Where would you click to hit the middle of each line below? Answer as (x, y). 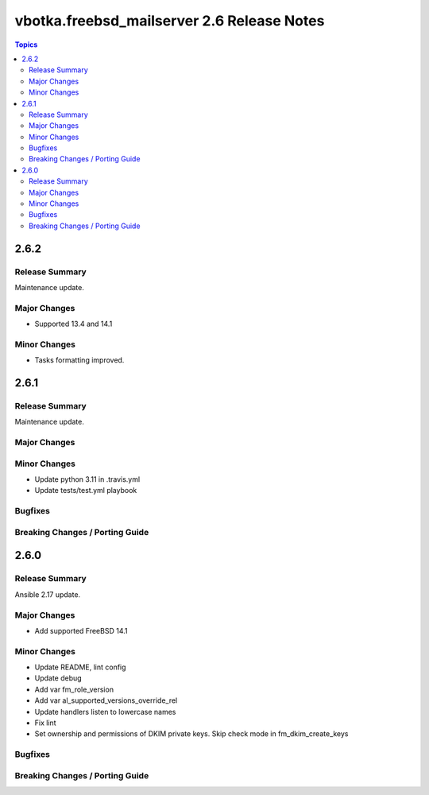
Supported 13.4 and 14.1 (73, 324)
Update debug (58, 678)
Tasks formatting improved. (79, 360)
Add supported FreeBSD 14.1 (81, 630)
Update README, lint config (80, 667)
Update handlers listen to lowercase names (105, 712)
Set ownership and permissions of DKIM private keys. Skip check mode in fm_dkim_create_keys (191, 734)
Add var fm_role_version (74, 689)
